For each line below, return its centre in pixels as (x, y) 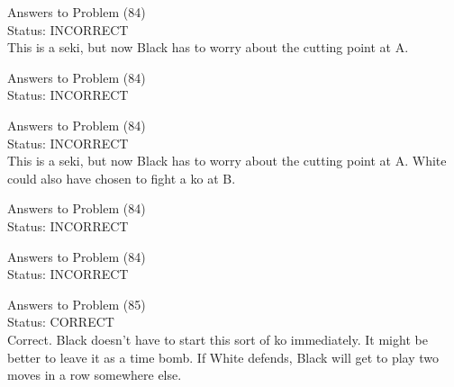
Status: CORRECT (61, 322)
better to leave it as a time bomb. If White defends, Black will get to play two (223, 357)
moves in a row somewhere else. (95, 375)
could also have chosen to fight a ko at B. (122, 178)
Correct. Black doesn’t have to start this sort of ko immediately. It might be (218, 339)
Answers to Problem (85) (77, 304)
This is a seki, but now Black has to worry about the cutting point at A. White (227, 161)
